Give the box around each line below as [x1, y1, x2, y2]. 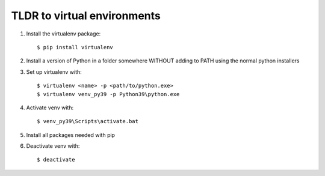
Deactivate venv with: [26, 142, 80, 150]
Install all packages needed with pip [26, 131, 116, 138]
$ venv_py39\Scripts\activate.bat [37, 118, 138, 125]
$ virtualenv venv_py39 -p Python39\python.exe [37, 91, 180, 97]
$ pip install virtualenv [37, 44, 114, 50]
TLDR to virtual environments [11, 9, 161, 22]
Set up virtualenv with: [26, 68, 82, 75]
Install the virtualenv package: [26, 30, 101, 37]
